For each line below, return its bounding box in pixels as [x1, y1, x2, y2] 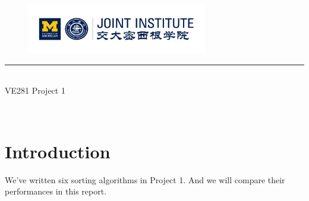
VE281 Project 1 [5, 84, 65, 97]
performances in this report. [5, 185, 107, 197]
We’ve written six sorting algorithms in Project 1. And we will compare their [5, 173, 285, 186]
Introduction [5, 139, 111, 163]
